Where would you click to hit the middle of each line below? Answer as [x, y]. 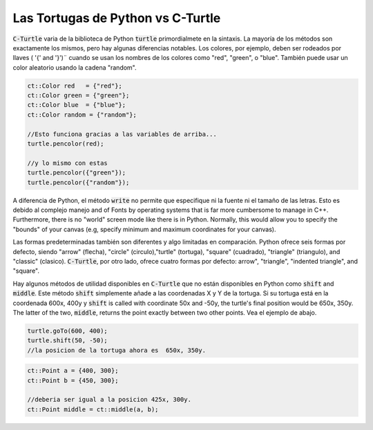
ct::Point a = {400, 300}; [73, 371]
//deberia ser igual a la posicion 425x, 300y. [109, 400]
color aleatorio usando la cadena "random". [75, 67]
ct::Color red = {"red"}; [75, 86]
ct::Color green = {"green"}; [78, 96]
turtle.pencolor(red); [66, 144]
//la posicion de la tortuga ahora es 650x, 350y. [117, 350]
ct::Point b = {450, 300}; [73, 380]
